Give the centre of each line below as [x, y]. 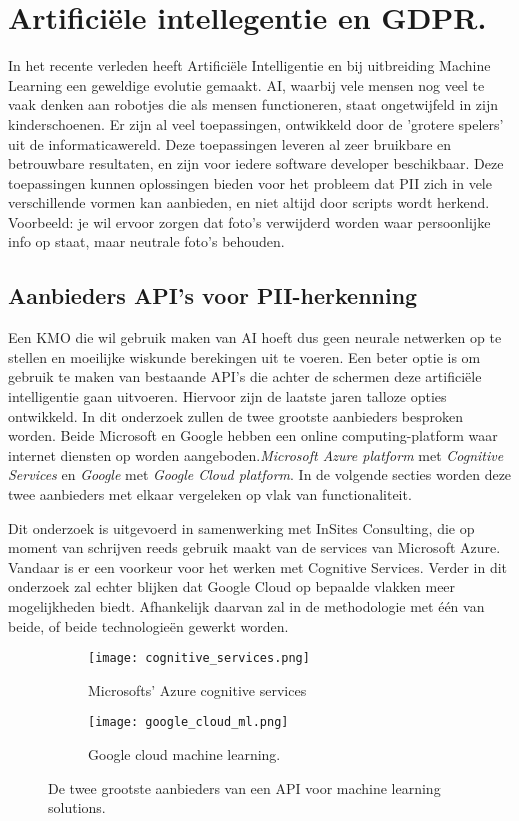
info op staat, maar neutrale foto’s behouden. [146, 241]
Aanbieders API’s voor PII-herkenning [213, 295]
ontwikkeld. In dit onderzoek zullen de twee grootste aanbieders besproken [235, 415]
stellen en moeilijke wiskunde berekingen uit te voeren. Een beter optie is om [244, 356]
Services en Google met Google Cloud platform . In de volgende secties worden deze [260, 474]
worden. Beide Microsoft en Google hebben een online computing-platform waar [253, 435]
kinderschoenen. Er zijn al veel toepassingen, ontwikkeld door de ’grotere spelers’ [256, 123]
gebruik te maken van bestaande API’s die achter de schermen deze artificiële [245, 376]
